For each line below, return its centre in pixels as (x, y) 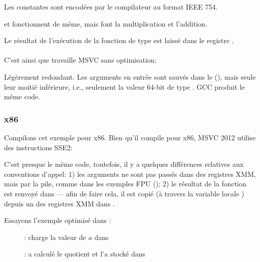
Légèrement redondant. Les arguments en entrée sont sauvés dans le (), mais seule (130, 76)
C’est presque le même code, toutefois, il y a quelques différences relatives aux (124, 164)
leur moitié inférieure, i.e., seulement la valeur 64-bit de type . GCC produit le (124, 86)
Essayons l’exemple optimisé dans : (58, 220)
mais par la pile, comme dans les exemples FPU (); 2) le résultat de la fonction (125, 184)
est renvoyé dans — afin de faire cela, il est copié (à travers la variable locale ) (124, 193)
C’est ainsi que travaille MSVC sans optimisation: (80, 60)
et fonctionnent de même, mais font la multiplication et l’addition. (106, 23)
